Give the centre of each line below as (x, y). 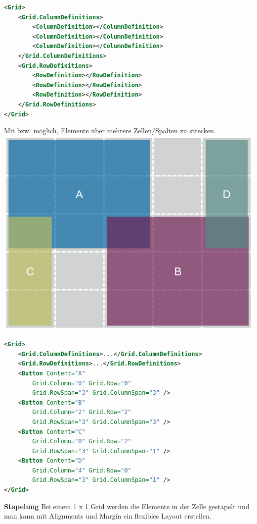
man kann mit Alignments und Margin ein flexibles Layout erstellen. (108, 516)
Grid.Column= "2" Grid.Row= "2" (82, 412)
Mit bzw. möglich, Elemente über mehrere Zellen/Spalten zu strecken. (110, 131)
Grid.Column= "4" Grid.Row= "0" (82, 470)
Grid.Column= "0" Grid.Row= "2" (82, 442)
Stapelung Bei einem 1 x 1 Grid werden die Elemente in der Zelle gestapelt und (127, 506)
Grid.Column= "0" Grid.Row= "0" (82, 383)
